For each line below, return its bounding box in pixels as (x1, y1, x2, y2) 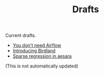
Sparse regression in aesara (12, 53, 72, 59)
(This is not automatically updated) (5, 63, 79, 69)
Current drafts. (5, 32, 37, 39)
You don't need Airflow (12, 42, 61, 48)
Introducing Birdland (12, 47, 56, 54)
